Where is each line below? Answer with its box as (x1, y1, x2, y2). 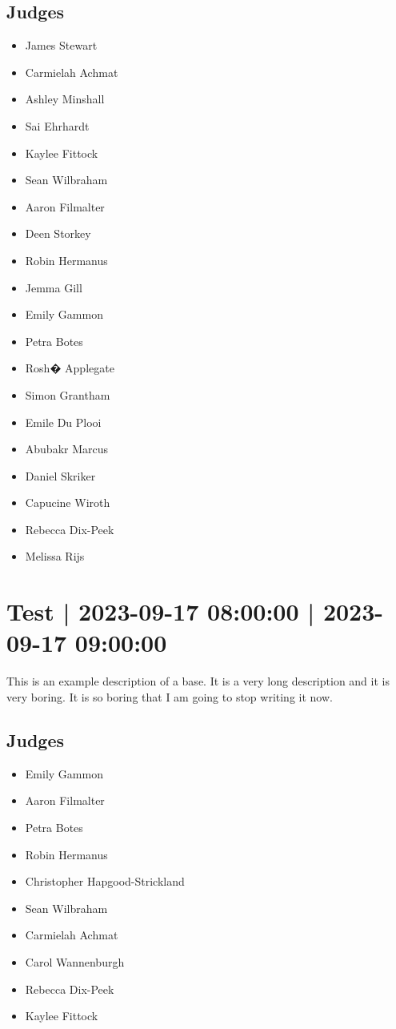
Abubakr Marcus (25, 440, 109, 457)
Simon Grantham (25, 386, 110, 403)
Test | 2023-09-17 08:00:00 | (6, 595, 315, 628)
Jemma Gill (25, 279, 82, 295)
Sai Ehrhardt (25, 117, 90, 134)
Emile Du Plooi (25, 413, 102, 430)
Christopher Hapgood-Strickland (25, 873, 185, 890)
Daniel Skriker (25, 467, 96, 484)
